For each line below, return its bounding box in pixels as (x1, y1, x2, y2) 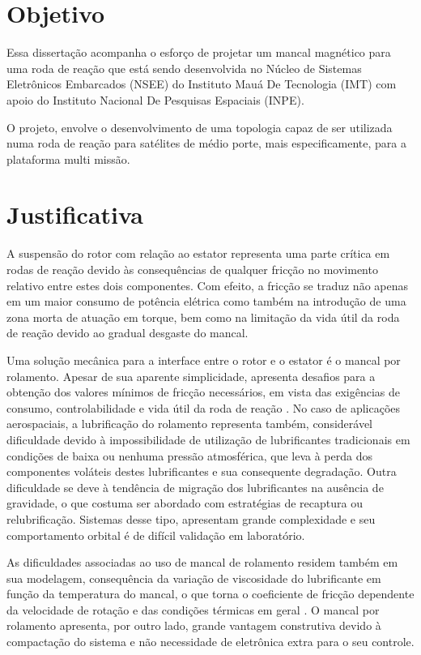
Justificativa (6, 198, 143, 231)
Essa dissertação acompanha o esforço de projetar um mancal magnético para (6, 44, 391, 61)
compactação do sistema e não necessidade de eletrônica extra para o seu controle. (6, 633, 415, 650)
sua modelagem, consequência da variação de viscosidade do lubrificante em (6, 569, 381, 586)
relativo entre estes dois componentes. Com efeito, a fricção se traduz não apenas (6, 276, 408, 293)
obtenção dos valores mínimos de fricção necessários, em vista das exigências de (6, 383, 401, 400)
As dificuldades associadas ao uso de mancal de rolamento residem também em (6, 554, 398, 571)
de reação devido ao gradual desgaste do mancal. (6, 324, 249, 341)
